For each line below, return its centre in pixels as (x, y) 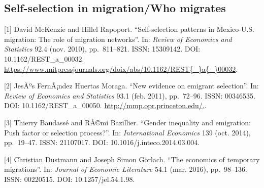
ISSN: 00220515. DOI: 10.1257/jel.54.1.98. (70, 179)
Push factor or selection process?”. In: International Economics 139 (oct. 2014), (127, 132)
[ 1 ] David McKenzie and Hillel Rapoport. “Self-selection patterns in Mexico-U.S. (129, 29)
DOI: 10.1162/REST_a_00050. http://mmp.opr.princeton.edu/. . (105, 105)
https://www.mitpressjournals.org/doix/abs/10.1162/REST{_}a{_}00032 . (121, 68)
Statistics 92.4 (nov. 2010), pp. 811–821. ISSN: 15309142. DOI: (102, 49)
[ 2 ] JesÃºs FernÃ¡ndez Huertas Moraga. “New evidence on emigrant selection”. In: (131, 86)
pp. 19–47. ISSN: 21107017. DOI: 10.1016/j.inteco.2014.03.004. (102, 142)
